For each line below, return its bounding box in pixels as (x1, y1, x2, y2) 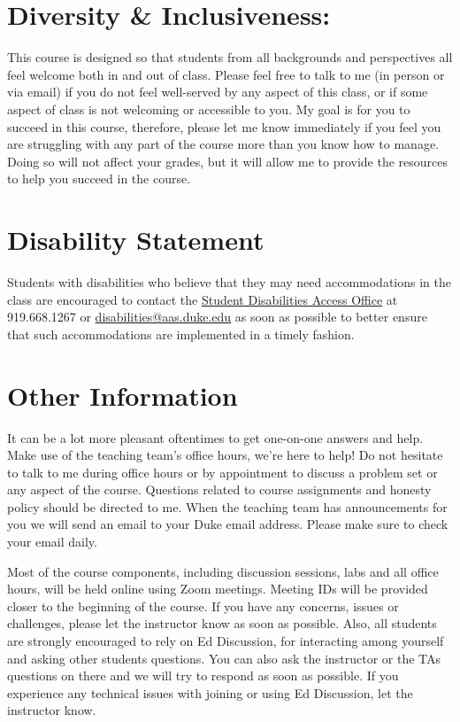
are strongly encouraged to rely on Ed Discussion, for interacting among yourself (7, 632, 444, 650)
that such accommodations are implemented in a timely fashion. (7, 324, 355, 343)
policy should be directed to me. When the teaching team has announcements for (7, 497, 448, 516)
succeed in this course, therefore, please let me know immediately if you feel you (7, 117, 441, 136)
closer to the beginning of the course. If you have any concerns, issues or (7, 596, 399, 615)
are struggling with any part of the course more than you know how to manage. (7, 135, 440, 153)
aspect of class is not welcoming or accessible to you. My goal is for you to (7, 99, 410, 118)
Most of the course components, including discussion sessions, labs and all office (7, 562, 439, 580)
